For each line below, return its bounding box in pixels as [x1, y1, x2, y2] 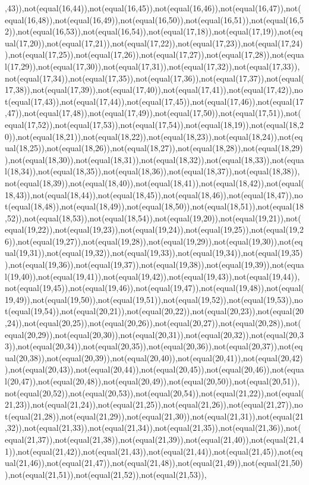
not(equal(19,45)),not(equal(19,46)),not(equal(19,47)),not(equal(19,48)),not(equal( [5, 281, 304, 294]
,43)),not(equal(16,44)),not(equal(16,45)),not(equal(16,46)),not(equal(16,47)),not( [5, 2, 301, 14]
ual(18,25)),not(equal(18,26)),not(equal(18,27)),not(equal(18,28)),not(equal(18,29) [5, 142, 303, 154]
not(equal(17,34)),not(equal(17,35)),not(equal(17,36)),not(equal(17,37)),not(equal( [5, 71, 304, 84]
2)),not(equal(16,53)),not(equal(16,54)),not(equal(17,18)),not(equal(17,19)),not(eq [5, 25, 303, 37]
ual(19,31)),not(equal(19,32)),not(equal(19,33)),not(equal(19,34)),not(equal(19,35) [5, 246, 303, 259]
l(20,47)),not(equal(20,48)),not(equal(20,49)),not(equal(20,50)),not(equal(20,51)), [5, 375, 300, 387]
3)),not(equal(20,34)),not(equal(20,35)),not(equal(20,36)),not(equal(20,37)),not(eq [5, 340, 303, 352]
